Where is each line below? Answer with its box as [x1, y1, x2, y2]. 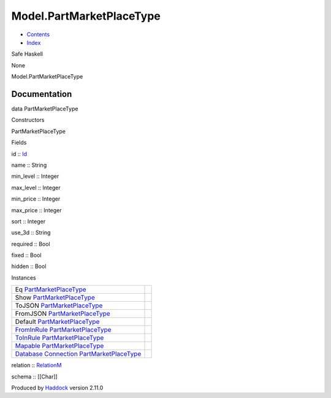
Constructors [11, 117, 45, 124]
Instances [11, 274, 36, 281]
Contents [26, 31, 50, 38]
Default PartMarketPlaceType [15, 318, 100, 326]
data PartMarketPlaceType [11, 105, 78, 113]
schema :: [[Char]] [11, 373, 58, 380]
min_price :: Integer [11, 195, 61, 202]
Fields [11, 139, 27, 147]
